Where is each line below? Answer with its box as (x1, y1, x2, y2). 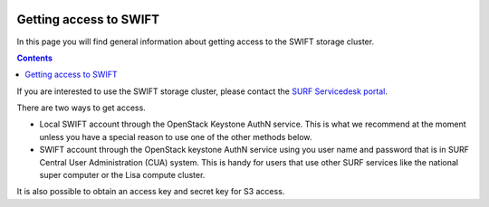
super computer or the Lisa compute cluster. (39, 170, 206, 181)
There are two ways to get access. (16, 102, 147, 113)
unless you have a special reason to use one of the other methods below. (39, 131, 312, 142)
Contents (16, 52, 53, 63)
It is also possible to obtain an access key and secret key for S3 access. (16, 186, 285, 197)
